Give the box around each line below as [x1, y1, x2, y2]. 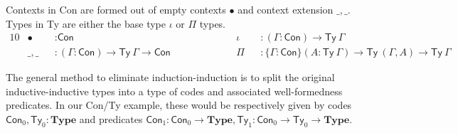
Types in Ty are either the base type [6, 16, 166, 31]
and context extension [238, 2, 334, 16]
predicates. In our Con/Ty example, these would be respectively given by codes [6, 97, 352, 112]
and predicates [79, 112, 143, 127]
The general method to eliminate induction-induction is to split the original [6, 70, 335, 85]
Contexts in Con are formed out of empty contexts [6, 2, 226, 16]
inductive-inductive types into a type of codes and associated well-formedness [6, 83, 343, 98]
